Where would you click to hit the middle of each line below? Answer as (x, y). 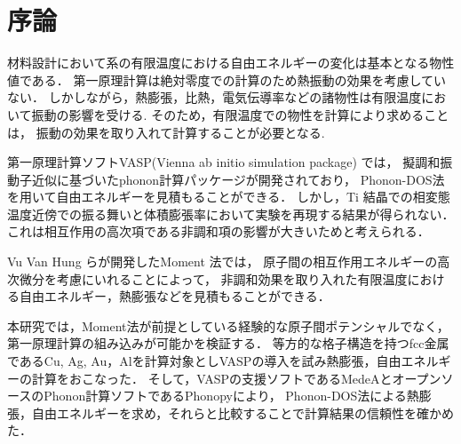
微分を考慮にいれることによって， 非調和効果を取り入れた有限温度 (213, 278)
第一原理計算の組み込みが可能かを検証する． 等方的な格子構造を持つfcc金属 (228, 343)
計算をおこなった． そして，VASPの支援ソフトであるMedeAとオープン (236, 378)
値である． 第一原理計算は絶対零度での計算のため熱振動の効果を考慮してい (227, 79)
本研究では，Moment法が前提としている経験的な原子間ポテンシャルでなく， (228, 325)
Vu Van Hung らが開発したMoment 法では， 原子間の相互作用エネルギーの (223, 262)
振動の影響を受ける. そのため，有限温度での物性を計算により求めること (240, 114)
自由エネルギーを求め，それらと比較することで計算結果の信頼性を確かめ (242, 412)
